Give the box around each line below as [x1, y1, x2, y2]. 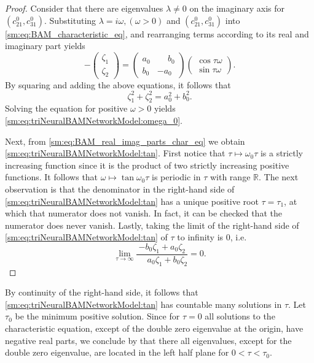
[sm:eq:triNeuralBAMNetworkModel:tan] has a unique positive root [5, 194, 259, 207]
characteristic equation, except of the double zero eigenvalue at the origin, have [5, 321, 304, 334]
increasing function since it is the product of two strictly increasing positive [5, 158, 289, 171]
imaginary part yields [5, 39, 85, 52]
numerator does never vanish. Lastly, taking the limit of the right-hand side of [5, 218, 299, 231]
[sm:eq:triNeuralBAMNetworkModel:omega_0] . [5, 113, 183, 126]
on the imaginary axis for [189, 2, 285, 14]
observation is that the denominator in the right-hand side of [5, 182, 235, 195]
